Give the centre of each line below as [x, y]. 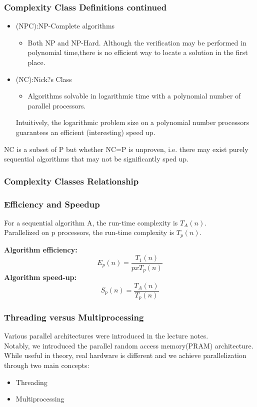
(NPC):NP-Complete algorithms [65, 26]
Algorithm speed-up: [40, 277]
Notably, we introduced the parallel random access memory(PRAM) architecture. [129, 345]
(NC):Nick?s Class [44, 79]
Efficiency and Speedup [52, 204]
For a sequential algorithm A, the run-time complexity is [91, 222]
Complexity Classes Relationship [71, 181]
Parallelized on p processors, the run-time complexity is [89, 232]
